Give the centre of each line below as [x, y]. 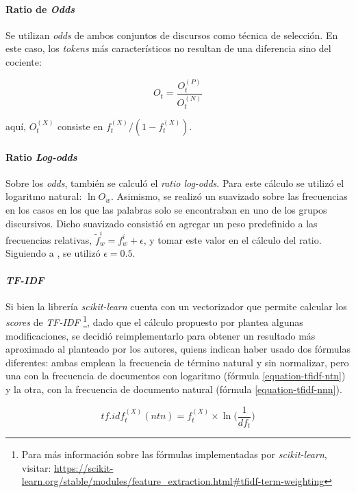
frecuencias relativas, [49, 239]
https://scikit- [84, 467]
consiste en [80, 126]
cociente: [24, 61]
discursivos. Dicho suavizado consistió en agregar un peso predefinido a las [162, 223]
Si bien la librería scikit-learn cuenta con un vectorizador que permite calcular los [176, 306]
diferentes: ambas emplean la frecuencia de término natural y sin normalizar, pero [177, 362]
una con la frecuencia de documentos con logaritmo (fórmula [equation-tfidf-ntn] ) [176, 376]
